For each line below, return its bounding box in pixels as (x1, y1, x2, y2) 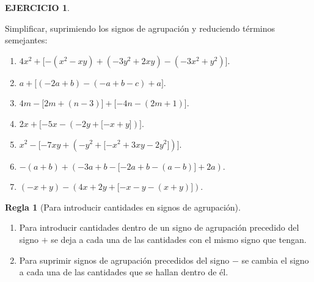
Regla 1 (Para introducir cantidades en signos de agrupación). (5, 200, 241, 213)
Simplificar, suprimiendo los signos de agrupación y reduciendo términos (5, 21, 276, 34)
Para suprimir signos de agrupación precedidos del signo (19, 253, 230, 266)
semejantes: (5, 34, 48, 46)
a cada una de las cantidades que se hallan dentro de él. (19, 266, 228, 278)
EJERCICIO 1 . (5, 1, 70, 13)
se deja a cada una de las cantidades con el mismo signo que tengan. (51, 233, 307, 245)
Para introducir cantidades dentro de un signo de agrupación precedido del (19, 221, 299, 234)
